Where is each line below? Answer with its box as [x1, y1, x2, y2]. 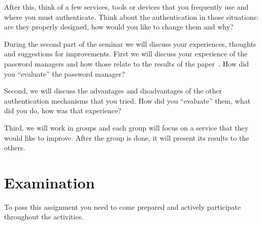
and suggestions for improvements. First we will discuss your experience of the [4, 48, 248, 59]
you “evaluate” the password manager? [4, 68, 125, 79]
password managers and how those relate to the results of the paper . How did [4, 58, 249, 69]
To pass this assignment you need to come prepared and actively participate [4, 201, 241, 212]
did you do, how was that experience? [4, 105, 121, 116]
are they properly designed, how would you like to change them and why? [4, 21, 234, 32]
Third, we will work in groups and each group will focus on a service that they [4, 122, 249, 133]
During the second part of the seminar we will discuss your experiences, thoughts [4, 38, 256, 49]
